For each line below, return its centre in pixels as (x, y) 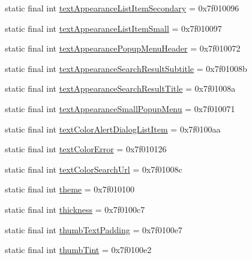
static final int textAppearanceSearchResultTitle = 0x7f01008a (120, 88)
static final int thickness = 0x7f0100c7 (75, 209)
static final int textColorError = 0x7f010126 (86, 149)
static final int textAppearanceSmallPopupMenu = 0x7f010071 (120, 108)
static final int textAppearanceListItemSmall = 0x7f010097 (113, 28)
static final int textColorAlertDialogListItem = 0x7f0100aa (113, 129)
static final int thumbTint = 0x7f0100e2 (78, 250)
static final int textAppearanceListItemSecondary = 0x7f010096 (122, 8)
